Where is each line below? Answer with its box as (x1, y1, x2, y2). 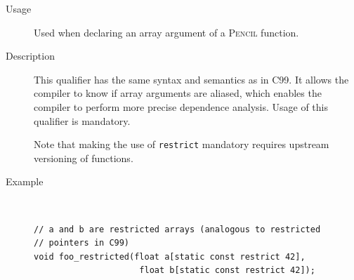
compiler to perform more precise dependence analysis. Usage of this (34, 99, 328, 114)
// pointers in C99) (34, 238, 130, 248)
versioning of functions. (34, 150, 133, 165)
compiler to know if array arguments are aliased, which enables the (34, 86, 322, 100)
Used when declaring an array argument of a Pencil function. (34, 25, 299, 39)
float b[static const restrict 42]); (139, 265, 315, 276)
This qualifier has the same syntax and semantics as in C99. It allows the (34, 72, 349, 86)
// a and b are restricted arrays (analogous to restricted (34, 224, 321, 234)
